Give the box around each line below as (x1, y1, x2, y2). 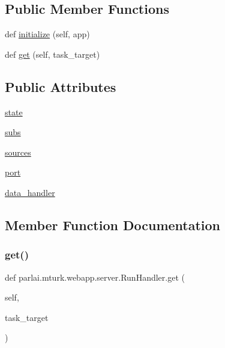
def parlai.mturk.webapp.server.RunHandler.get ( (5, 270, 185, 283)
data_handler (5, 186, 55, 198)
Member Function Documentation (5, 215, 221, 234)
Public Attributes (5, 77, 116, 96)
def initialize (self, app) (5, 28, 90, 40)
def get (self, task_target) (5, 47, 100, 60)
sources (5, 145, 31, 158)
